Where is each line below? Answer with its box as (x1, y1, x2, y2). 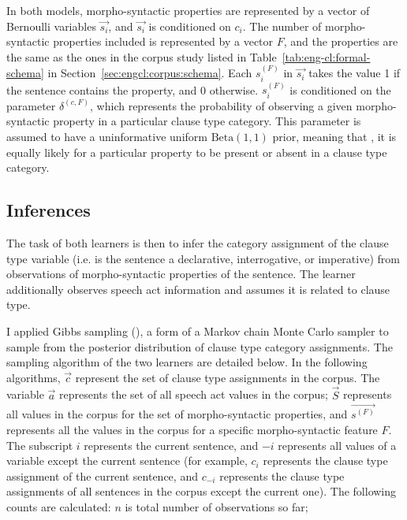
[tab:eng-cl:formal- (282, 48, 371, 65)
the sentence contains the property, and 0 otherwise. (6, 81, 259, 98)
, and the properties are (283, 33, 398, 50)
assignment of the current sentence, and (6, 467, 198, 484)
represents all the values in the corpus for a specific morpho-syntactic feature (6, 422, 378, 437)
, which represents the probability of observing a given (90, 97, 353, 113)
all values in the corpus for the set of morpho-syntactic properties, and (6, 406, 348, 422)
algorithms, (6, 369, 61, 385)
